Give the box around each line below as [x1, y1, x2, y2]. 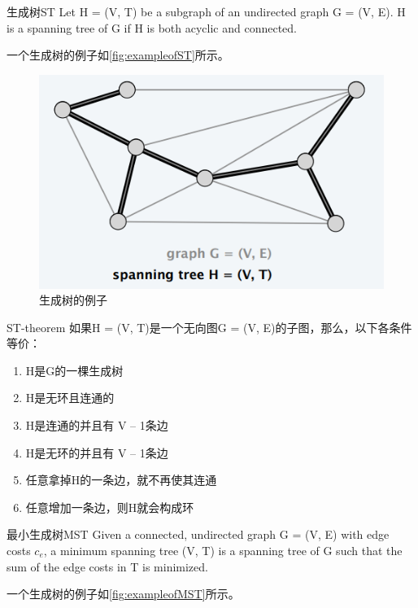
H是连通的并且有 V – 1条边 [25, 417, 168, 434]
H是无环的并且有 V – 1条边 [25, 444, 168, 461]
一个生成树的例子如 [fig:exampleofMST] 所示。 [7, 585, 240, 602]
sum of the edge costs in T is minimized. [7, 558, 208, 575]
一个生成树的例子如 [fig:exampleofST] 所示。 [7, 46, 229, 63]
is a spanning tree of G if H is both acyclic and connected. [7, 19, 297, 36]
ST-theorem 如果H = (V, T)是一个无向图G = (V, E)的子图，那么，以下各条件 [7, 318, 412, 335]
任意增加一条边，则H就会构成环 [25, 498, 194, 515]
